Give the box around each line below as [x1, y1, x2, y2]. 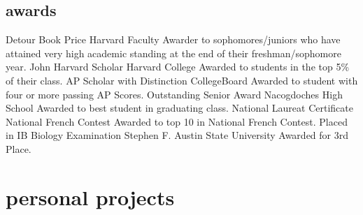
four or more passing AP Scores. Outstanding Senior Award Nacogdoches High [6, 87, 343, 101]
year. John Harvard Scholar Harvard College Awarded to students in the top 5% [6, 59, 350, 74]
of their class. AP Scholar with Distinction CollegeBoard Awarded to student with [6, 73, 358, 87]
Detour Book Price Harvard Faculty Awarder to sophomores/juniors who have [6, 32, 341, 47]
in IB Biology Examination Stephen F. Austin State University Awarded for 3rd [6, 128, 349, 142]
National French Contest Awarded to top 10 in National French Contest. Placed [6, 114, 348, 128]
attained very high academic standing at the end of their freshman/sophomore [6, 45, 341, 60]
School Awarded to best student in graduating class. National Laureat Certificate [6, 101, 353, 115]
